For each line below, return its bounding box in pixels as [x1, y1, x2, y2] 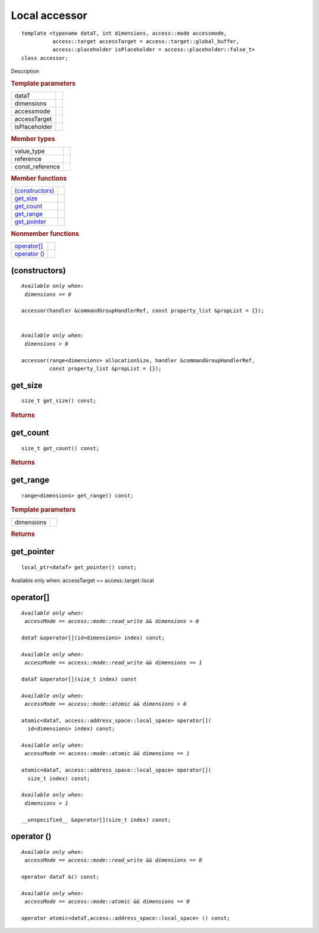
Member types [11, 135, 56, 143]
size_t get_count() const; [21, 445, 100, 451]
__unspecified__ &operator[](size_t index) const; [21, 816, 171, 823]
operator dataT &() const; [21, 873, 100, 880]
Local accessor [11, 9, 88, 22]
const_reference [14, 162, 60, 171]
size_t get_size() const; [21, 398, 97, 404]
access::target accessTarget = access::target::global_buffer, [52, 38, 240, 44]
